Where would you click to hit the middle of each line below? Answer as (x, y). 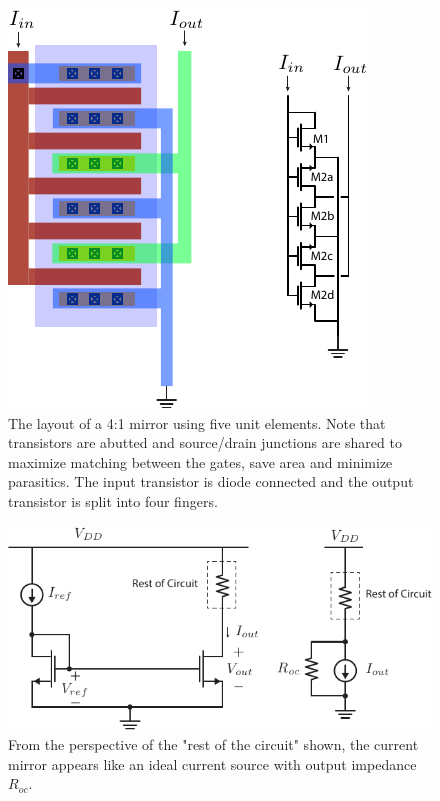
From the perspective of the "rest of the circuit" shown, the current (213, 743)
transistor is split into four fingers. (113, 500)
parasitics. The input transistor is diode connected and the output (211, 481)
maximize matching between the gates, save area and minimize (200, 461)
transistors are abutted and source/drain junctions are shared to (205, 442)
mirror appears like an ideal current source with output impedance (212, 763)
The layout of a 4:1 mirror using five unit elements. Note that (197, 422)
